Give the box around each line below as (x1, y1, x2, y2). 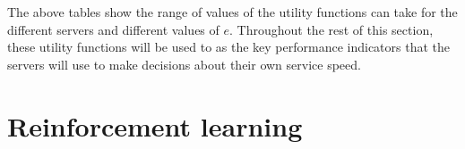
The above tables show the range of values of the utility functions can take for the (7, 3, 458, 21)
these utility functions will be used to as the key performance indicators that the (7, 37, 451, 56)
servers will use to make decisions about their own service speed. (7, 54, 361, 73)
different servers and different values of (7, 20, 220, 38)
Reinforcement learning (7, 107, 303, 144)
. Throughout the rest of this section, (229, 20, 434, 38)
